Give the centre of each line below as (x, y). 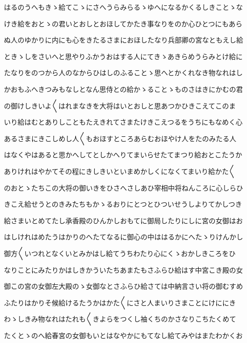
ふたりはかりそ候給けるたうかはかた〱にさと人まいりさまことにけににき (120, 302)
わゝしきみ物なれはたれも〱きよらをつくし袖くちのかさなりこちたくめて (120, 319)
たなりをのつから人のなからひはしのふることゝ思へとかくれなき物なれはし (123, 73)
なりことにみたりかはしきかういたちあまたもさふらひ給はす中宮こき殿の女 (123, 269)
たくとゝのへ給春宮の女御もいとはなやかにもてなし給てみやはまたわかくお (123, 335)
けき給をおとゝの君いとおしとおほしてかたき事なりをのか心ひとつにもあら (123, 23)
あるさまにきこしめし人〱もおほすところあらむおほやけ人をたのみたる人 (120, 138)
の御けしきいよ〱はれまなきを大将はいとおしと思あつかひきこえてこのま (120, 105)
